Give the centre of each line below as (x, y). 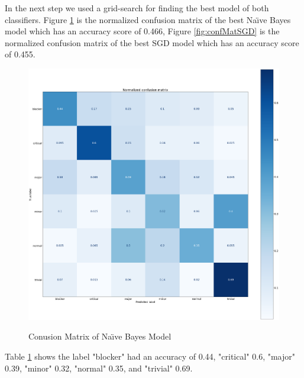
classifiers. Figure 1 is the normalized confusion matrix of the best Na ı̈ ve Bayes (148, 19)
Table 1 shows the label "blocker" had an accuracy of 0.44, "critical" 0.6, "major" (150, 356)
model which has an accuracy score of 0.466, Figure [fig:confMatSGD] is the (142, 31)
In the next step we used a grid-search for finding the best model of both (137, 8)
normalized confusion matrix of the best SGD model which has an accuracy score (152, 42)
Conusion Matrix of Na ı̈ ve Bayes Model (100, 336)
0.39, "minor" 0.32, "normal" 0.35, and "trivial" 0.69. (99, 368)
